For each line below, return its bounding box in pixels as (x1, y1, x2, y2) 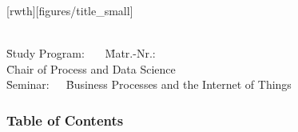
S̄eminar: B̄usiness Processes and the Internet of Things (6, 76, 292, 93)
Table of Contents (6, 110, 124, 130)
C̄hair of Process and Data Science (6, 60, 176, 77)
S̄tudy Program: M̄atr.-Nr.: (6, 45, 156, 62)
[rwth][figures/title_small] (6, 2, 133, 18)
